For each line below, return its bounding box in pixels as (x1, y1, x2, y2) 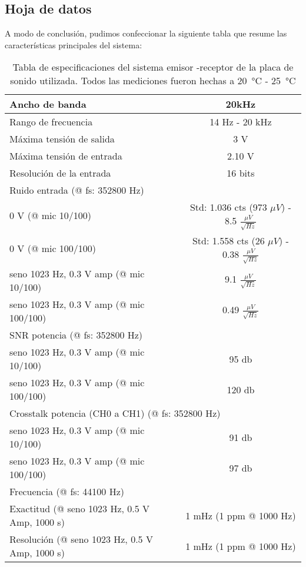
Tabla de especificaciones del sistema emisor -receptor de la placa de (12, 60, 294, 74)
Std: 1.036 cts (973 (189, 200, 267, 214)
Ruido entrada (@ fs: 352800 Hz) (9, 183, 144, 197)
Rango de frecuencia (9, 115, 93, 129)
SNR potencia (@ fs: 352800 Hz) (9, 328, 143, 342)
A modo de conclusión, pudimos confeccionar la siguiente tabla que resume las (5, 27, 287, 39)
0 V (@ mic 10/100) (9, 208, 92, 223)
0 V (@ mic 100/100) (9, 241, 97, 256)
